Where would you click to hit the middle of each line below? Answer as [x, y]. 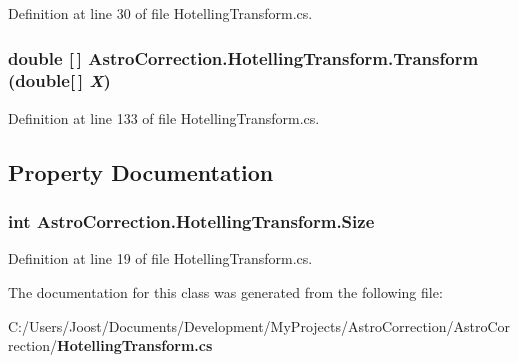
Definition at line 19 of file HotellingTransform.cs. [160, 258]
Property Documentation [141, 171]
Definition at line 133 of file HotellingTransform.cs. [164, 117]
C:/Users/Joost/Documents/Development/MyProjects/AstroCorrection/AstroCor [259, 325]
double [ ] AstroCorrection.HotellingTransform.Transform [243, 57]
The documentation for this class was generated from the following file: [225, 291]
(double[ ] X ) [59, 80]
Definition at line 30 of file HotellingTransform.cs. [160, 13]
